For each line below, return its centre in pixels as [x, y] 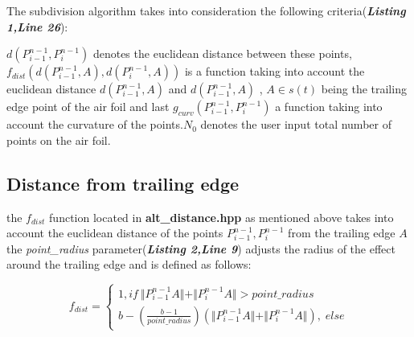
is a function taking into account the [275, 71]
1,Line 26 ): [37, 26]
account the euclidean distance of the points [115, 233]
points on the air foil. [59, 140]
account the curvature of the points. [95, 124]
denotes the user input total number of [296, 124]
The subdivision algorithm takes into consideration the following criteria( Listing [206, 10]
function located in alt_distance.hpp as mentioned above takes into [221, 217]
